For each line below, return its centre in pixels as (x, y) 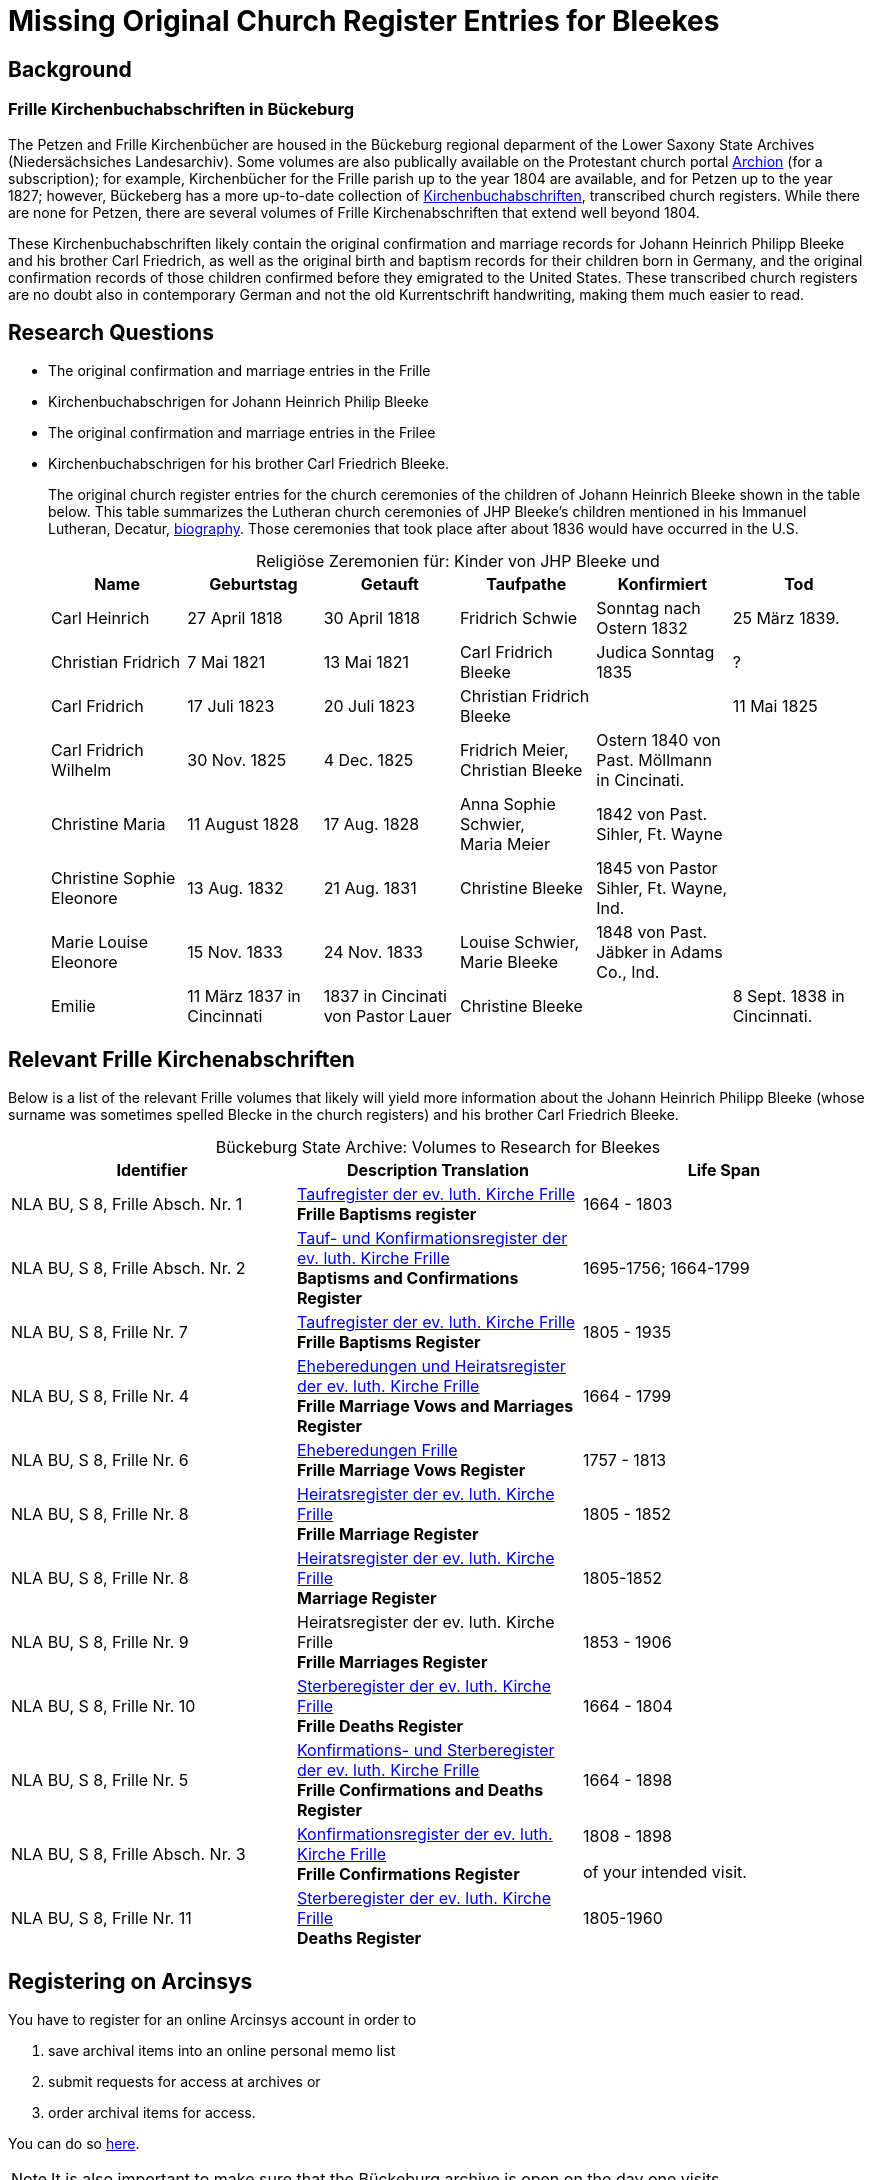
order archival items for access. (152, 2113)
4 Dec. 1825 (368, 760)
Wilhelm (81, 770)
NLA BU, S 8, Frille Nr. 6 (100, 1460)
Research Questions (111, 332)
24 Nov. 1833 (373, 952)
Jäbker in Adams (659, 952)
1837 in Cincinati (385, 996)
